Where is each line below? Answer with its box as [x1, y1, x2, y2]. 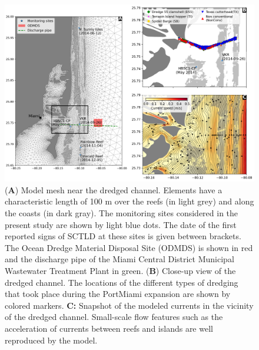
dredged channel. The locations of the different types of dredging [5, 276, 238, 288]
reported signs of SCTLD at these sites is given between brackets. [5, 230, 241, 242]
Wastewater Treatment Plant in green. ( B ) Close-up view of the [5, 264, 236, 276]
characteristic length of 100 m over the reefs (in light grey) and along [5, 195, 254, 207]
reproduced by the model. [5, 334, 98, 346]
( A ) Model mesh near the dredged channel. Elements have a [5, 183, 223, 196]
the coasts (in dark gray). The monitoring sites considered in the [5, 206, 238, 219]
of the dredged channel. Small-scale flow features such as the [5, 311, 223, 323]
